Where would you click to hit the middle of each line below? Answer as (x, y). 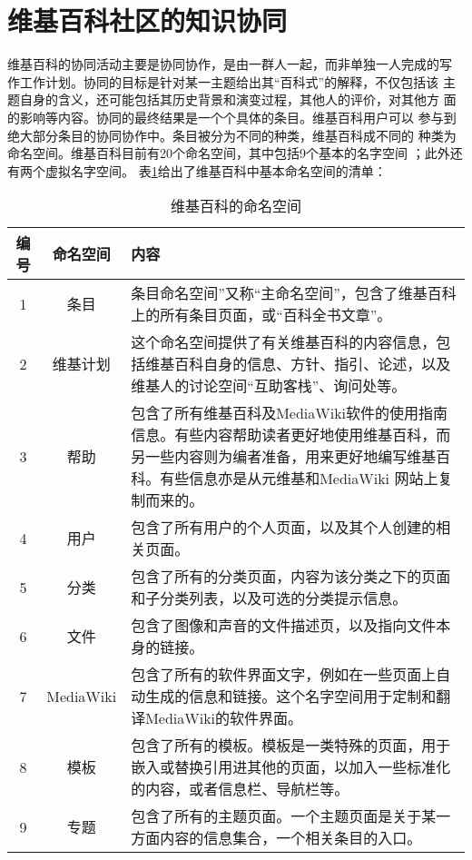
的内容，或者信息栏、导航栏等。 (240, 789)
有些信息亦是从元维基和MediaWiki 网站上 (299, 479)
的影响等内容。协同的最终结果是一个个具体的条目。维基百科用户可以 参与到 (232, 117)
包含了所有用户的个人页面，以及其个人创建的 (284, 528)
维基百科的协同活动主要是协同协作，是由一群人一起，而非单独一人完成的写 (230, 64)
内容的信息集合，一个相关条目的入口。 (291, 838)
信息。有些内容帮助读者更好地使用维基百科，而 (291, 435)
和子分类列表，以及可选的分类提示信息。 (269, 598)
